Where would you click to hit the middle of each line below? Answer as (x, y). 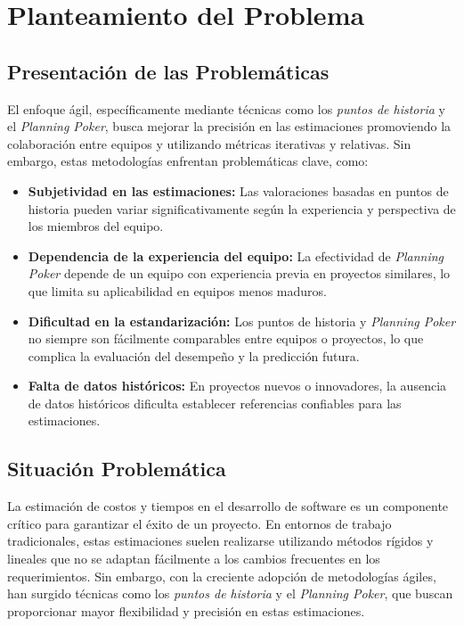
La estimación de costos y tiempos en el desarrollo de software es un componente (228, 506)
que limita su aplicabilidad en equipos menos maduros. (177, 290)
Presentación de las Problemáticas (168, 71)
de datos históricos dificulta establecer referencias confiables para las (215, 403)
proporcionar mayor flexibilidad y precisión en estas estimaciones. (186, 610)
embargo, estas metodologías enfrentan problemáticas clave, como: (188, 161)
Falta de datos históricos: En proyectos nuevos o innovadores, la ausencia (237, 386)
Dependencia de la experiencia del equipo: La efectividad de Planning (236, 255)
